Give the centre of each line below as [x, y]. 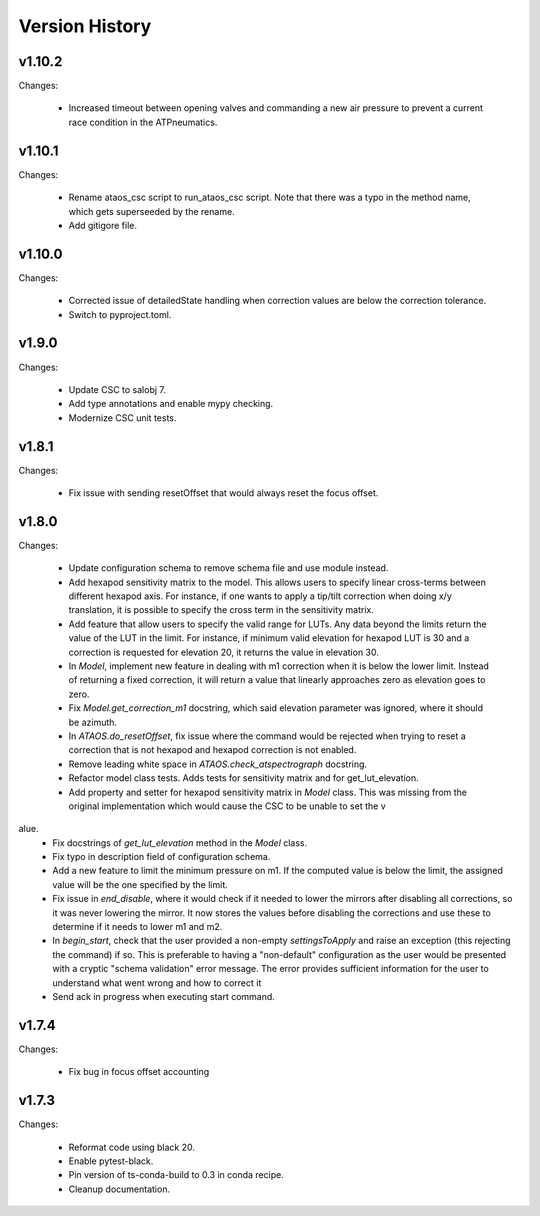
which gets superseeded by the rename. [151, 211]
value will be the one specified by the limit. [140, 884]
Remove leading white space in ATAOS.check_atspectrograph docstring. [218, 764]
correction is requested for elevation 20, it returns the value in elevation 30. [224, 652]
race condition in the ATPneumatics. [143, 122]
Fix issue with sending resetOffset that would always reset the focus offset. [223, 492]
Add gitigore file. [102, 225]
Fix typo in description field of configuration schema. [161, 857]
